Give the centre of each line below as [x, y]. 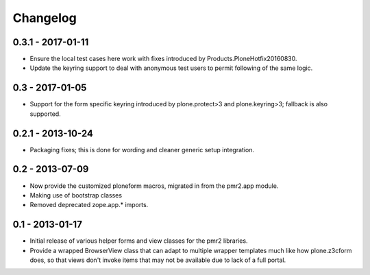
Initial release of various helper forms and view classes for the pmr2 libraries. [139, 241]
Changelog [45, 18]
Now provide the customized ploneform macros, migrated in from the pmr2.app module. [154, 186]
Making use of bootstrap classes [76, 195]
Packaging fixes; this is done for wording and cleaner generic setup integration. [142, 150]
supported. [45, 114]
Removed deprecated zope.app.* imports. [89, 205]
